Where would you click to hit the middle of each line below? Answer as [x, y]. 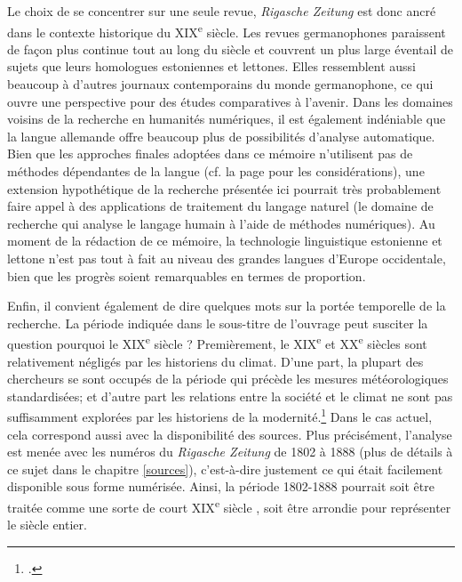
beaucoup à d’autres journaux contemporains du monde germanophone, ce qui [220, 84]
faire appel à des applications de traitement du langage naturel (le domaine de [220, 206]
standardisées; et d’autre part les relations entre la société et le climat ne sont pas [230, 396]
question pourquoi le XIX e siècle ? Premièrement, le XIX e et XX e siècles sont [217, 342]
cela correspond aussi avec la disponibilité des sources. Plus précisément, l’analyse [230, 434]
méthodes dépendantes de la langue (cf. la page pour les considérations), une [216, 171]
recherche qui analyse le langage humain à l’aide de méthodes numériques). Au [221, 223]
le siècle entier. [47, 525]
